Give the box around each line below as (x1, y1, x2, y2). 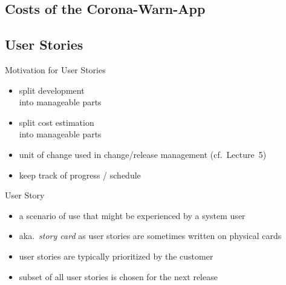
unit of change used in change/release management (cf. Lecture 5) (19, 148, 267, 160)
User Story (5, 189, 45, 201)
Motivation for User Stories (5, 63, 106, 76)
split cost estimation (19, 116, 94, 128)
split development (19, 84, 85, 96)
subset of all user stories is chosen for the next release (19, 270, 218, 283)
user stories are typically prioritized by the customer (19, 249, 213, 262)
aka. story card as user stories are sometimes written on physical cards (19, 229, 282, 242)
